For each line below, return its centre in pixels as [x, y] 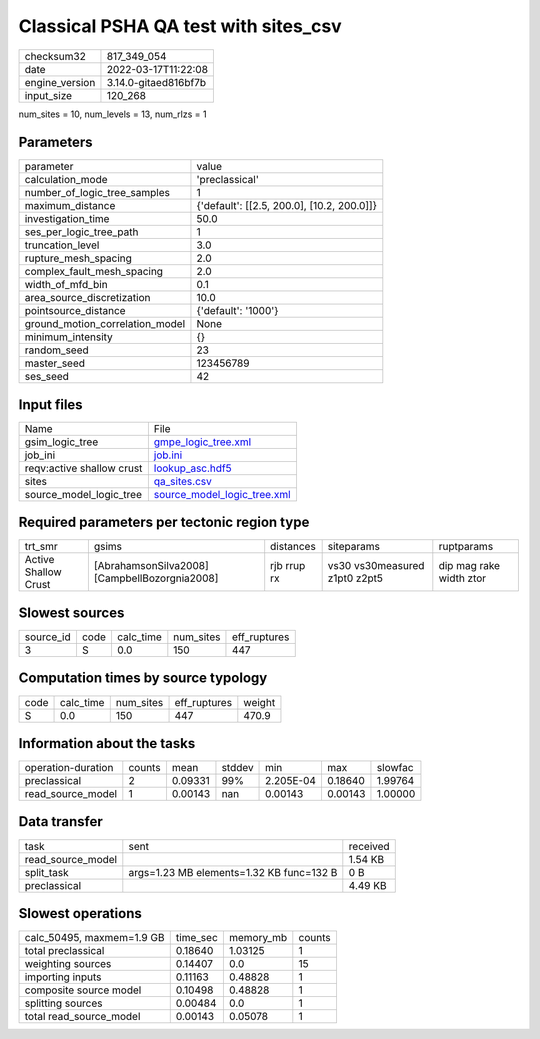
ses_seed [47, 377]
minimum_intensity [69, 337]
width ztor [462, 578]
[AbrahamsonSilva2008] [151, 566]
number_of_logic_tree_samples [97, 193]
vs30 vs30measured [376, 566]
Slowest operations [80, 913]
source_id [47, 637]
